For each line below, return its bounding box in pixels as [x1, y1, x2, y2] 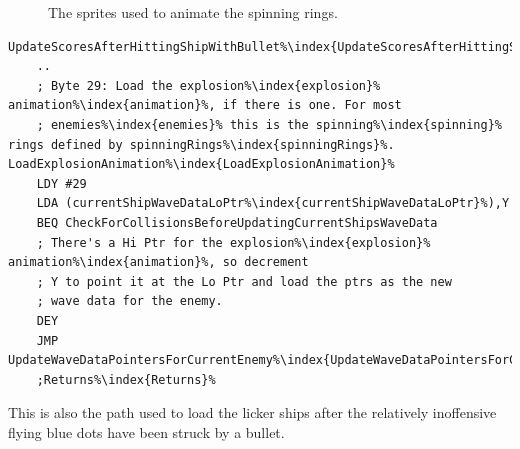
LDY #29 [36, 176, 87, 191]
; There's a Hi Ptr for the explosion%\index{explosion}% [36, 235, 431, 250]
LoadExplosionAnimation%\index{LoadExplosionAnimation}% [8, 157, 395, 172]
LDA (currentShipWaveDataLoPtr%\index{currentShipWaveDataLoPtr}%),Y [36, 196, 510, 211]
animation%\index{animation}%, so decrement [8, 255, 309, 270]
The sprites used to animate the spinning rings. [48, 2, 338, 22]
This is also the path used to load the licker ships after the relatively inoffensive [8, 402, 497, 423]
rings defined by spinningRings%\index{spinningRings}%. [8, 137, 395, 152]
